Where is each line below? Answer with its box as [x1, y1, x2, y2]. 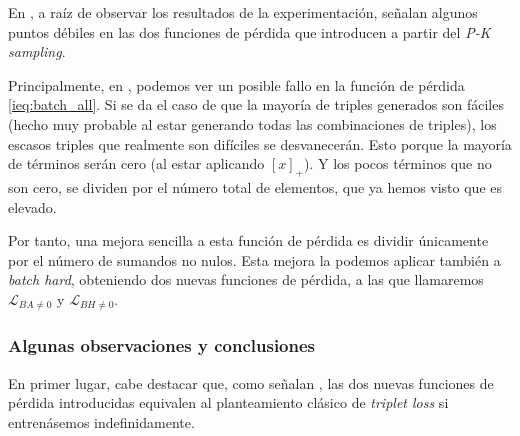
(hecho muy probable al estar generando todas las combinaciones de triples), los [8, 113, 497, 134]
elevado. [8, 196, 57, 217]
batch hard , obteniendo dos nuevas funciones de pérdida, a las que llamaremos [8, 269, 484, 290]
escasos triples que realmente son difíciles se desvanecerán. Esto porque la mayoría [8, 133, 512, 154]
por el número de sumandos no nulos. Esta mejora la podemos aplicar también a [8, 249, 501, 270]
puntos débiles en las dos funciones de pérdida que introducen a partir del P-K [8, 21, 491, 42]
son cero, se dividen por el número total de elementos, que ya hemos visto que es [8, 176, 503, 197]
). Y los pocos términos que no [304, 153, 492, 174]
